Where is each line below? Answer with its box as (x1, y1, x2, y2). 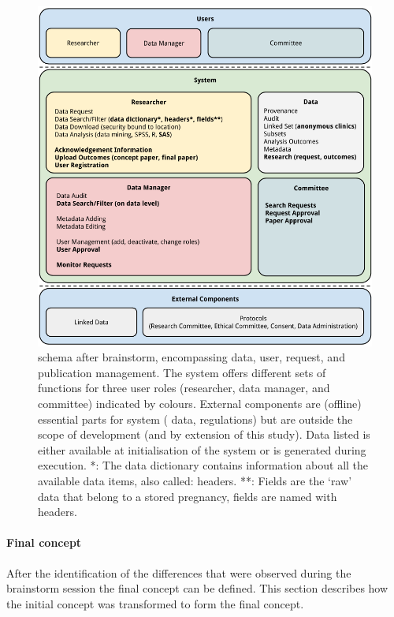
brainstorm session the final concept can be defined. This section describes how (6, 580, 388, 596)
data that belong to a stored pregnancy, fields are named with (38, 488, 337, 504)
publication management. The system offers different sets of (38, 364, 326, 380)
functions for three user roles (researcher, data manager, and (38, 380, 330, 396)
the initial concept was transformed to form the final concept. (6, 595, 304, 611)
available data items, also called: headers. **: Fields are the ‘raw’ (38, 472, 352, 488)
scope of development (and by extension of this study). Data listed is (38, 426, 370, 443)
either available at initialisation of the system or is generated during (38, 441, 366, 458)
